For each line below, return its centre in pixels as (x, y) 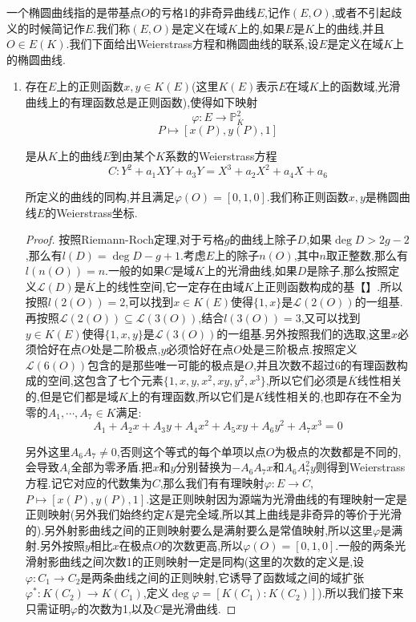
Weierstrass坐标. (97, 212)
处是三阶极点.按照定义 (299, 349)
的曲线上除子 (263, 239)
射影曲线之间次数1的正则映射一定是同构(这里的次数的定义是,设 (200, 561)
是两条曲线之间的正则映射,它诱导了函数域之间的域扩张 (222, 577)
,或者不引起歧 (367, 12)
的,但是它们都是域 (72, 396)
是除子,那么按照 (347, 271)
